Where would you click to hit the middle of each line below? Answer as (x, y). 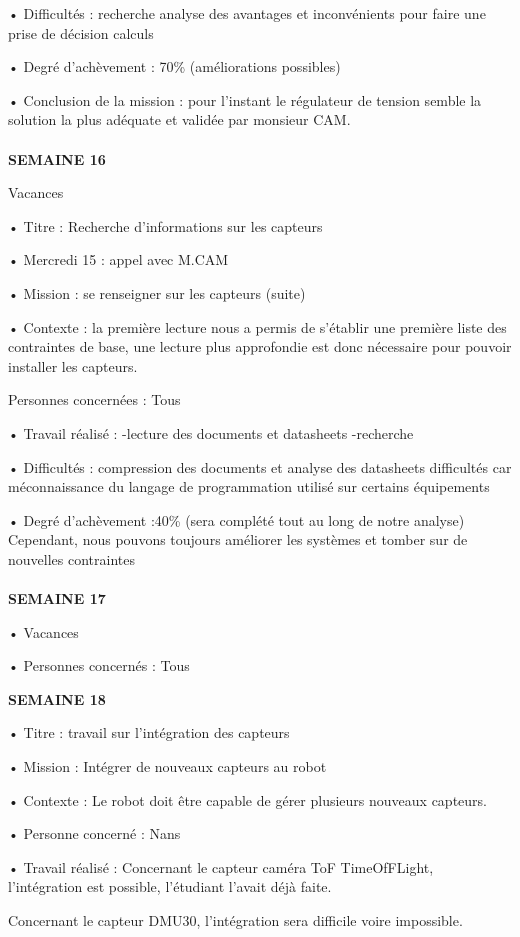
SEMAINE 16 (57, 158)
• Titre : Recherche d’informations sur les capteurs (165, 225)
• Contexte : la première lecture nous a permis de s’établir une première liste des (257, 326)
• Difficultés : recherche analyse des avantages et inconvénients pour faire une (247, 13)
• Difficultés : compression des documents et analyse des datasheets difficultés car (260, 466)
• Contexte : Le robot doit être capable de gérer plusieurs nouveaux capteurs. (247, 799)
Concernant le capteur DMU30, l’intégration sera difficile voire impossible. (235, 920)
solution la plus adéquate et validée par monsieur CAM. (179, 119)
